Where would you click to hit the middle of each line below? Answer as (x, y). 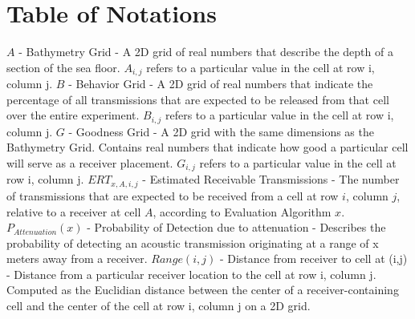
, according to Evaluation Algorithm (242, 211)
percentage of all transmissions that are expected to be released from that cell (198, 99)
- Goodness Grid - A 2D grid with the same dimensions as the (221, 131)
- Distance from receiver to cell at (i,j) (313, 258)
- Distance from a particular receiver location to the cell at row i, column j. (191, 274)
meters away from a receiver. (77, 258)
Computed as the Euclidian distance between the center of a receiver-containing (203, 290)
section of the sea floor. (63, 67)
